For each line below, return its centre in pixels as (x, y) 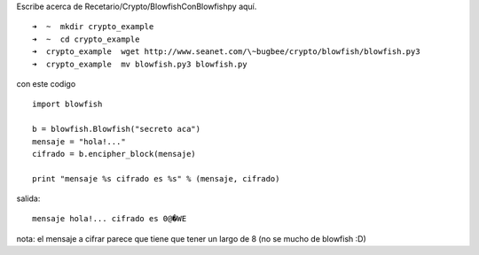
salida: (28, 198)
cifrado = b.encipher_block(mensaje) (114, 154)
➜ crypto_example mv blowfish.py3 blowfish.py (140, 64)
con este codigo (46, 83)
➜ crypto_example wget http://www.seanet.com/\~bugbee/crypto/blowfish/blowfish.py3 (226, 52)
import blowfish (67, 104)
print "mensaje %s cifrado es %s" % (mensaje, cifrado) (156, 178)
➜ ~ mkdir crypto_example (93, 27)
